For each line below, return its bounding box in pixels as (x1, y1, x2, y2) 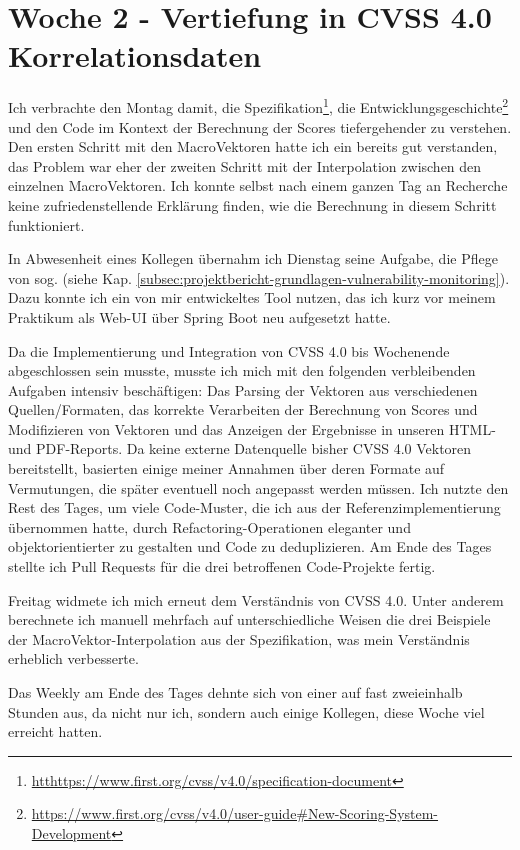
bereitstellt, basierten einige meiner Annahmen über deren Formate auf (8, 458, 445, 479)
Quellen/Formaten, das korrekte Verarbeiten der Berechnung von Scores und (8, 399, 478, 420)
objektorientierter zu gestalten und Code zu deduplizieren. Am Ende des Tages (8, 536, 492, 557)
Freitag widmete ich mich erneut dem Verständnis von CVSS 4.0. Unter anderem (8, 589, 504, 610)
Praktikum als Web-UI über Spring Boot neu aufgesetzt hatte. (8, 306, 391, 327)
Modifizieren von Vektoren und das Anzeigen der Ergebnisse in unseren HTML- (8, 418, 496, 439)
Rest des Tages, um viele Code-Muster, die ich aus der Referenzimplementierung (8, 497, 501, 518)
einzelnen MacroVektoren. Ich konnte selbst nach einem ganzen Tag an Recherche (8, 175, 508, 196)
